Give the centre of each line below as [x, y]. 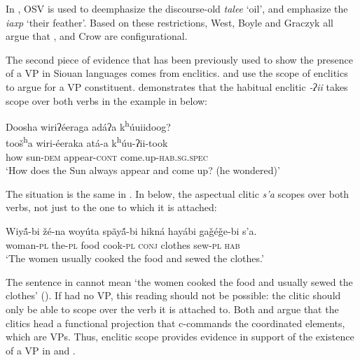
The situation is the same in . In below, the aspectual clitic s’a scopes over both [178, 193]
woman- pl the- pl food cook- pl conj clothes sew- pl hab [123, 244]
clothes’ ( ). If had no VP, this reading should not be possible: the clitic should [173, 295]
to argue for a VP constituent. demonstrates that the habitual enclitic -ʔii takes [177, 86]
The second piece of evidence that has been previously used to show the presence [179, 59]
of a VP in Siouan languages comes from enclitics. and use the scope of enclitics [177, 73]
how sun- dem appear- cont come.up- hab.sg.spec [107, 156]
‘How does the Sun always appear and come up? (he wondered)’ [143, 170]
